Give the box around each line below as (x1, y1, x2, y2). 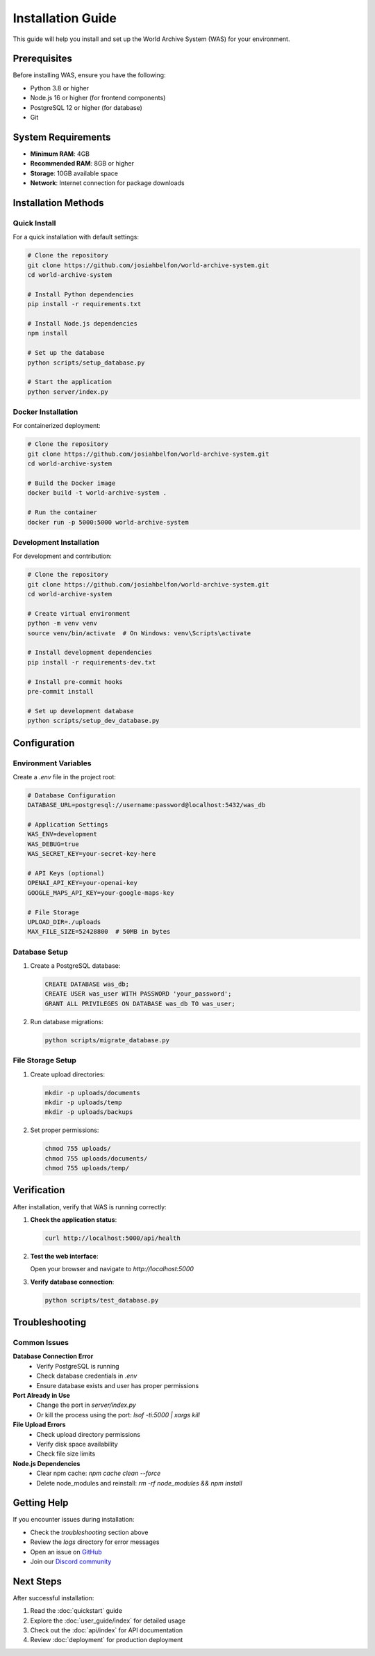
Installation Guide (12, 10, 117, 26)
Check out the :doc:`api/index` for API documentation (30, 1626, 183, 1634)
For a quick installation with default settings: (12, 233, 139, 241)
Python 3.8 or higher (30, 83, 90, 92)
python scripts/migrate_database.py (44, 1036, 170, 1044)
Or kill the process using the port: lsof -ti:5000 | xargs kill (36, 1410, 201, 1419)
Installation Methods (12, 197, 104, 209)
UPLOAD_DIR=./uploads (27, 918, 101, 925)
